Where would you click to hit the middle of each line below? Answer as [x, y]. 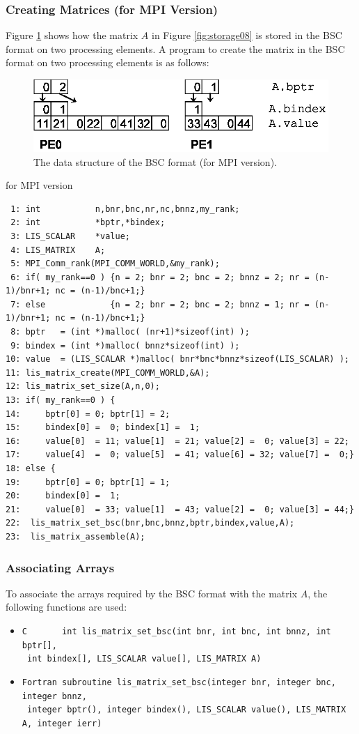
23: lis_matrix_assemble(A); [75, 536]
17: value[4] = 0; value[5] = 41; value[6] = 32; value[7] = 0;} [180, 455]
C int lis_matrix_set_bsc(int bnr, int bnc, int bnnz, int [176, 631]
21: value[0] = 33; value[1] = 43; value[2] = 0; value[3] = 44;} [180, 509]
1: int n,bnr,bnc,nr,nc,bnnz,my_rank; [125, 209]
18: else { [31, 469]
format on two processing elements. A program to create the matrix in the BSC [175, 48]
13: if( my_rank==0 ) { [61, 400]
